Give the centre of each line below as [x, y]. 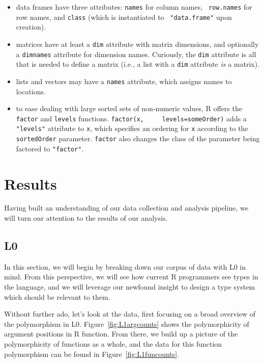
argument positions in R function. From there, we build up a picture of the [121, 334]
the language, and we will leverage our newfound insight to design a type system [130, 287]
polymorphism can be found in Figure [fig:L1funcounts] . [92, 354]
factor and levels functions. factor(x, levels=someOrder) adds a [131, 118]
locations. [31, 91]
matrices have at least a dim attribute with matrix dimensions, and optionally [137, 44]
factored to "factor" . [50, 148]
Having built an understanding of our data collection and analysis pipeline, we [126, 208]
